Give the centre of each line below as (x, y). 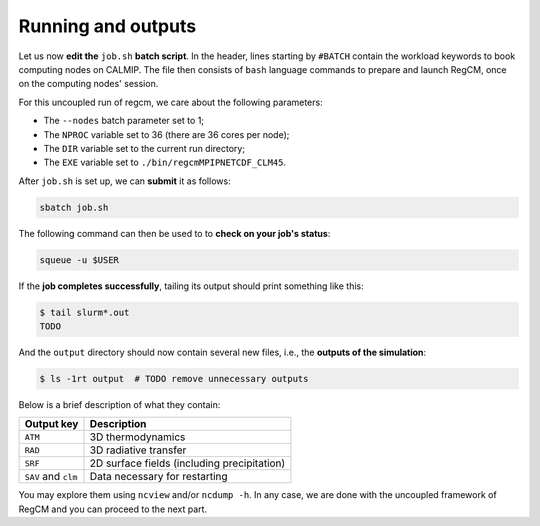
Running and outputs (107, 26)
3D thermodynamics (137, 437)
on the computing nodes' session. (88, 84)
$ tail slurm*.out (84, 312)
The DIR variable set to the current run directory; (144, 148)
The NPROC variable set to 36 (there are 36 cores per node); (166, 134)
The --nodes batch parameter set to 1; (124, 121)
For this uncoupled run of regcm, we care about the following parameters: (171, 102)
